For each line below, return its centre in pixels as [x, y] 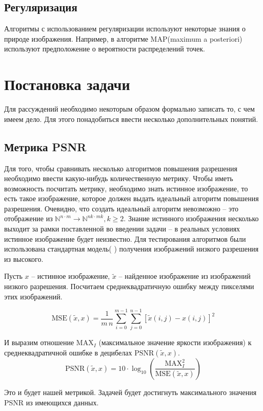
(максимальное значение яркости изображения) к [175, 342]
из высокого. [24, 258]
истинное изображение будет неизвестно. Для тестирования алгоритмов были [125, 238]
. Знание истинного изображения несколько [191, 218]
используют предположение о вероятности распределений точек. [105, 49]
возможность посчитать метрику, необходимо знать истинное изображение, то [126, 188]
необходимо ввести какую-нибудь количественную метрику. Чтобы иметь [119, 178]
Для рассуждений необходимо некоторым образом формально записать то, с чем [129, 109]
